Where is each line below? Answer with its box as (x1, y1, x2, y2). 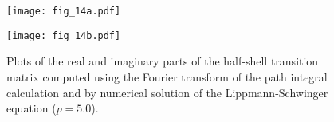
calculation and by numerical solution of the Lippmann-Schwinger (6, 84, 328, 100)
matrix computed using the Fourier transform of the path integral (6, 68, 328, 85)
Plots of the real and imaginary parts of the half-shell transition (6, 53, 319, 69)
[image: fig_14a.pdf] (6, 6, 121, 17)
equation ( (6, 100, 57, 116)
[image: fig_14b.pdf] (6, 30, 121, 41)
